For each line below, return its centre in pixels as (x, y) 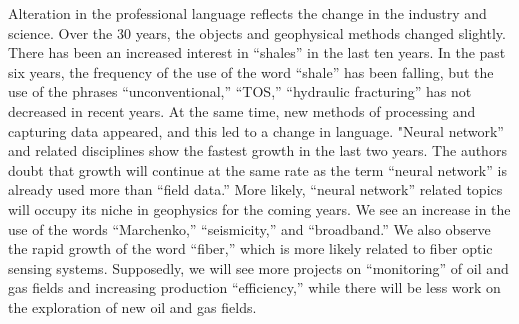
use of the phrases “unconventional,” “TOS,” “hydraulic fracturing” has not (240, 91)
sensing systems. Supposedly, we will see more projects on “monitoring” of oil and (258, 267)
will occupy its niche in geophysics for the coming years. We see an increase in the (259, 208)
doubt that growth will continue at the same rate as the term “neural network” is (257, 169)
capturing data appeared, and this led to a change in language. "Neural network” (256, 130)
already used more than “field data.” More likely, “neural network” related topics (255, 189)
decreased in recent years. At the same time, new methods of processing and (242, 110)
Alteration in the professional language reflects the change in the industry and (247, 13)
